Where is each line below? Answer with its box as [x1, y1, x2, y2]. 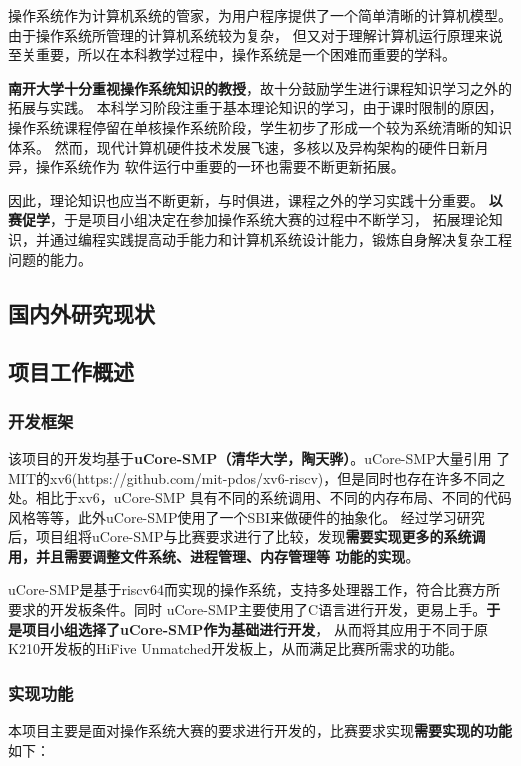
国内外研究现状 [8, 297, 155, 328]
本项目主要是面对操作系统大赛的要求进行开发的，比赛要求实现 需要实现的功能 [8, 720, 512, 741]
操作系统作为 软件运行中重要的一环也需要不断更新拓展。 [35, 156, 405, 177]
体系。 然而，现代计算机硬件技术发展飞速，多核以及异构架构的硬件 [8, 136, 447, 157]
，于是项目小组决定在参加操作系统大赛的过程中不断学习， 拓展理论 [50, 209, 489, 230]
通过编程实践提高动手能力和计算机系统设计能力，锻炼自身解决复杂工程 [49, 228, 512, 249]
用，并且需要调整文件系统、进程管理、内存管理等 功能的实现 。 [8, 545, 420, 566]
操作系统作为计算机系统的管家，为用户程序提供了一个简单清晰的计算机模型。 [8, 5, 512, 25]
